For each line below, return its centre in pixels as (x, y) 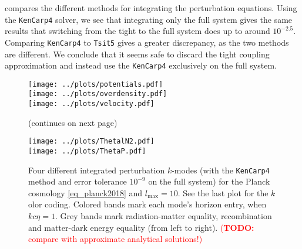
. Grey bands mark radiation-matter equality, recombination (163, 216)
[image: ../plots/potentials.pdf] (96, 84)
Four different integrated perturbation (97, 170)
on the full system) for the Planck (209, 181)
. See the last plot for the (223, 192)
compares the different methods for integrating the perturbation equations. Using (151, 8)
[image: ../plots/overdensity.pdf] (98, 94)
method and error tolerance (78, 181)
